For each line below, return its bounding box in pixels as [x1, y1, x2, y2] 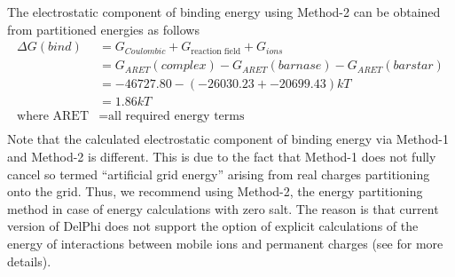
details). [7, 251, 51, 270]
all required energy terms [108, 110, 245, 123]
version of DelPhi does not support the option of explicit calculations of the [7, 217, 419, 235]
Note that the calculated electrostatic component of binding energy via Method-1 [7, 130, 449, 148]
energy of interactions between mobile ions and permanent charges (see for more [7, 233, 443, 252]
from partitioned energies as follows [7, 20, 200, 38]
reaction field [191, 46, 241, 56]
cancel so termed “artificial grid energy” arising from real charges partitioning [7, 164, 430, 183]
